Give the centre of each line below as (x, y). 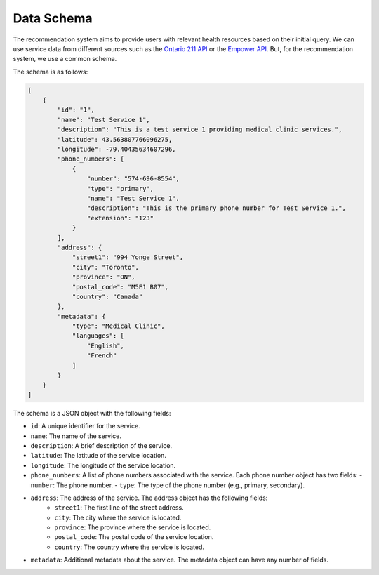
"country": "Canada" (107, 296)
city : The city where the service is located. (118, 517)
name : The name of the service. (76, 436)
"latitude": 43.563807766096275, (115, 139)
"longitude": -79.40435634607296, (117, 150)
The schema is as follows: (51, 72)
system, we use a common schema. (65, 59)
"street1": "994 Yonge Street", (128, 257)
